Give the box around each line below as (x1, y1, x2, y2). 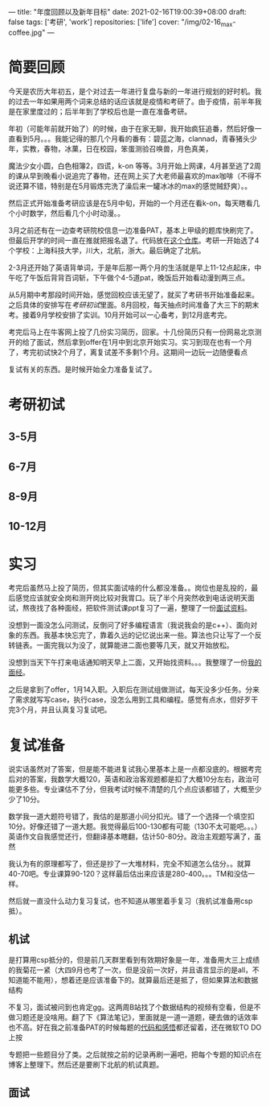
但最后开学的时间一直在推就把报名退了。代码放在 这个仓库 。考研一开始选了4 (8, 235, 260, 245)
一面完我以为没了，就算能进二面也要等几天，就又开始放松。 (35, 640, 234, 650)
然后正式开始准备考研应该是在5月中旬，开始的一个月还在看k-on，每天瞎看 (8, 198, 253, 208)
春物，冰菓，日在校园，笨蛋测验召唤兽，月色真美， (43, 143, 213, 153)
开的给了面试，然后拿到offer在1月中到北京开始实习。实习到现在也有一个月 (8, 337, 252, 346)
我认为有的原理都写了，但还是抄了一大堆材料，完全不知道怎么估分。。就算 (8, 859, 252, 868)
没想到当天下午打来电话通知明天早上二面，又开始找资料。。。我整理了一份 (8, 657, 247, 667)
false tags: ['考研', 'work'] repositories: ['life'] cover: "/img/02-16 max (8, 17, 233, 28)
